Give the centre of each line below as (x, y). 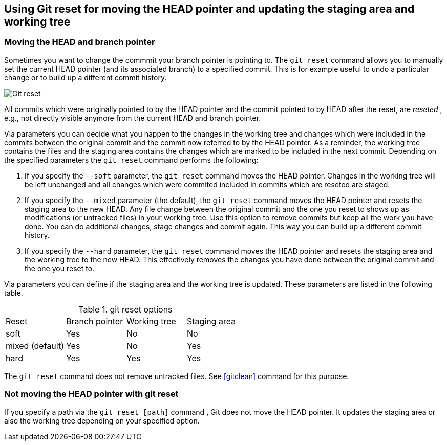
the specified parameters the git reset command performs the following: (131, 160)
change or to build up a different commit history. (86, 77)
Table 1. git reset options (125, 309)
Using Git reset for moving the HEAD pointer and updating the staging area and (209, 9)
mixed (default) (35, 346)
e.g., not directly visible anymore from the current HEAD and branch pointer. (133, 118)
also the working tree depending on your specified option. (102, 420)
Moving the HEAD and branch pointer (80, 42)
